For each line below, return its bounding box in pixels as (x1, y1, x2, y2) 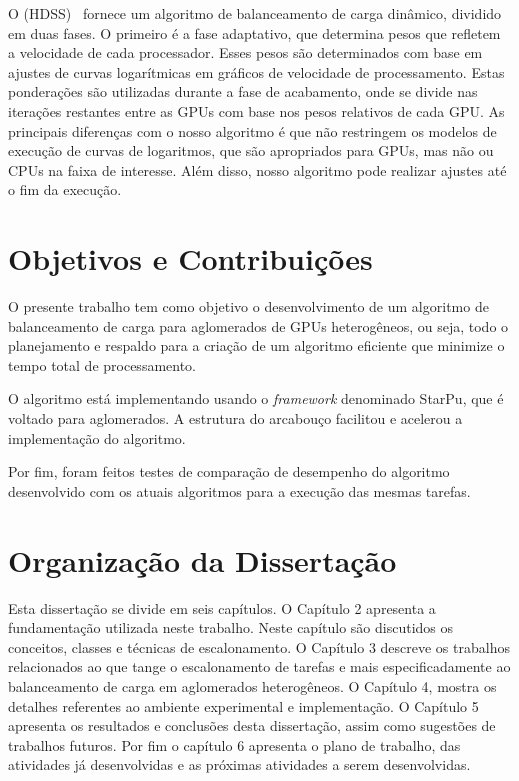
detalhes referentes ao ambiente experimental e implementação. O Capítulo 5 (8, 695, 479, 716)
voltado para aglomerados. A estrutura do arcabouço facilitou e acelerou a (8, 408, 463, 429)
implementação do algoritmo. (8, 427, 186, 448)
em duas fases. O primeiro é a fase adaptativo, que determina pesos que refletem (8, 22, 501, 43)
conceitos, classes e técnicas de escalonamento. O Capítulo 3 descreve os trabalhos (8, 636, 510, 657)
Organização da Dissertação (8, 539, 397, 580)
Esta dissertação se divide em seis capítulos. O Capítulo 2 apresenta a (8, 597, 436, 618)
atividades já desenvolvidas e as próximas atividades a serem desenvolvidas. (8, 754, 471, 775)
